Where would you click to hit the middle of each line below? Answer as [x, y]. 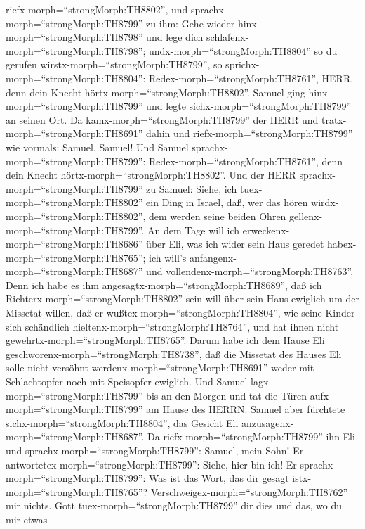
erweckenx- [266, 230]
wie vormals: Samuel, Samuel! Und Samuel [97, 147]
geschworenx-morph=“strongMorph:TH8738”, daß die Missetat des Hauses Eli [174, 353]
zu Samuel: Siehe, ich [192, 188]
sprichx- [243, 64]
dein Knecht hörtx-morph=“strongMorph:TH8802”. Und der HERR [151, 175]
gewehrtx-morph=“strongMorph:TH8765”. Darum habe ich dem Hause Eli [165, 340]
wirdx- [325, 202]
